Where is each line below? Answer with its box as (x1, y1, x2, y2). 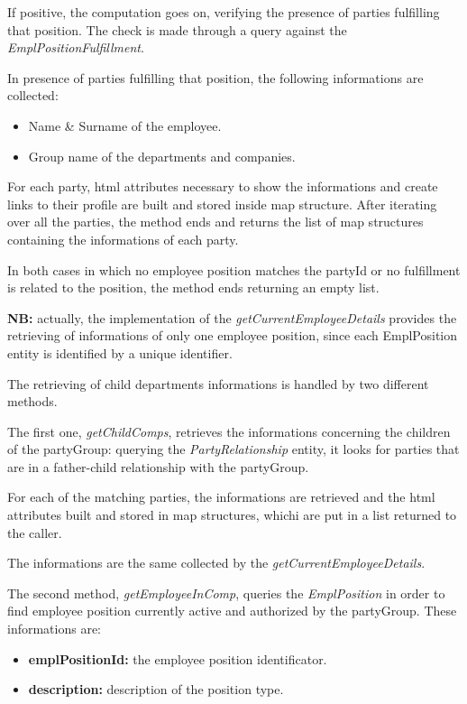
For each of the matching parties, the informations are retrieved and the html (7, 487, 435, 506)
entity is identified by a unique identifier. (7, 343, 233, 362)
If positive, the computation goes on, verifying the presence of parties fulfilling (7, 3, 440, 21)
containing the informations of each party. (7, 229, 239, 248)
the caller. (7, 523, 62, 542)
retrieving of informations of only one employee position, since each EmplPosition (7, 326, 457, 345)
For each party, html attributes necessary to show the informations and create (7, 177, 438, 196)
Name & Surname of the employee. (28, 116, 222, 134)
